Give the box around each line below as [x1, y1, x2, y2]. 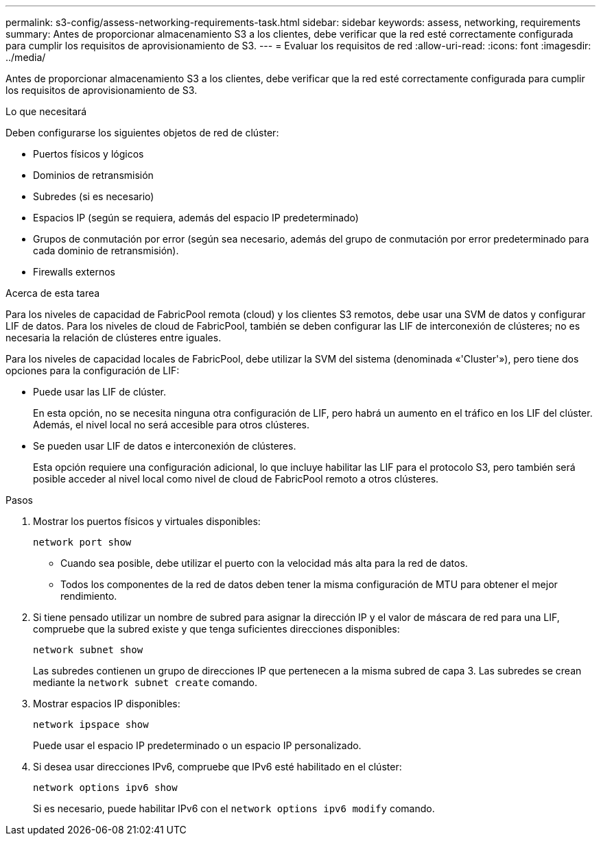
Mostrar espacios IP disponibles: [33, 698, 180, 709]
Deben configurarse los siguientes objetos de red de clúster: [5, 127, 279, 138]
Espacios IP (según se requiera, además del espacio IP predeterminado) [33, 212, 359, 223]
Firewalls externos [33, 266, 115, 278]
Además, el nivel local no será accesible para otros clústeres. [33, 419, 309, 430]
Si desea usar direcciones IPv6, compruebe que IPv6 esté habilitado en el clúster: [33, 761, 402, 772]
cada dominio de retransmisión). [33, 245, 179, 256]
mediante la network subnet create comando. [33, 677, 258, 688]
